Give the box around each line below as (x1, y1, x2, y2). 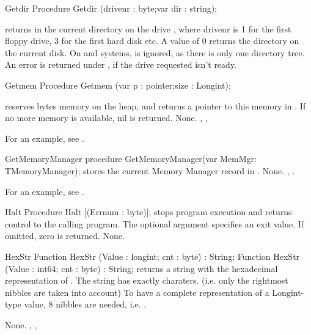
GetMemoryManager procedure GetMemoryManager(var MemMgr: (5, 152, 257, 165)
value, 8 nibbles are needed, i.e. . (24, 298, 147, 311)
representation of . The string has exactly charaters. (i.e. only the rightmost (5, 274, 288, 287)
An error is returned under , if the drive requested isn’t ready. (5, 58, 237, 71)
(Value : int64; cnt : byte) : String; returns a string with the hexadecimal (5, 262, 278, 274)
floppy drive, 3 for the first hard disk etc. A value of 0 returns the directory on (5, 34, 299, 47)
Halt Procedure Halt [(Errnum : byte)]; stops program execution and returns (5, 205, 292, 218)
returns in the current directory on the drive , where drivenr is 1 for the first (5, 22, 291, 35)
